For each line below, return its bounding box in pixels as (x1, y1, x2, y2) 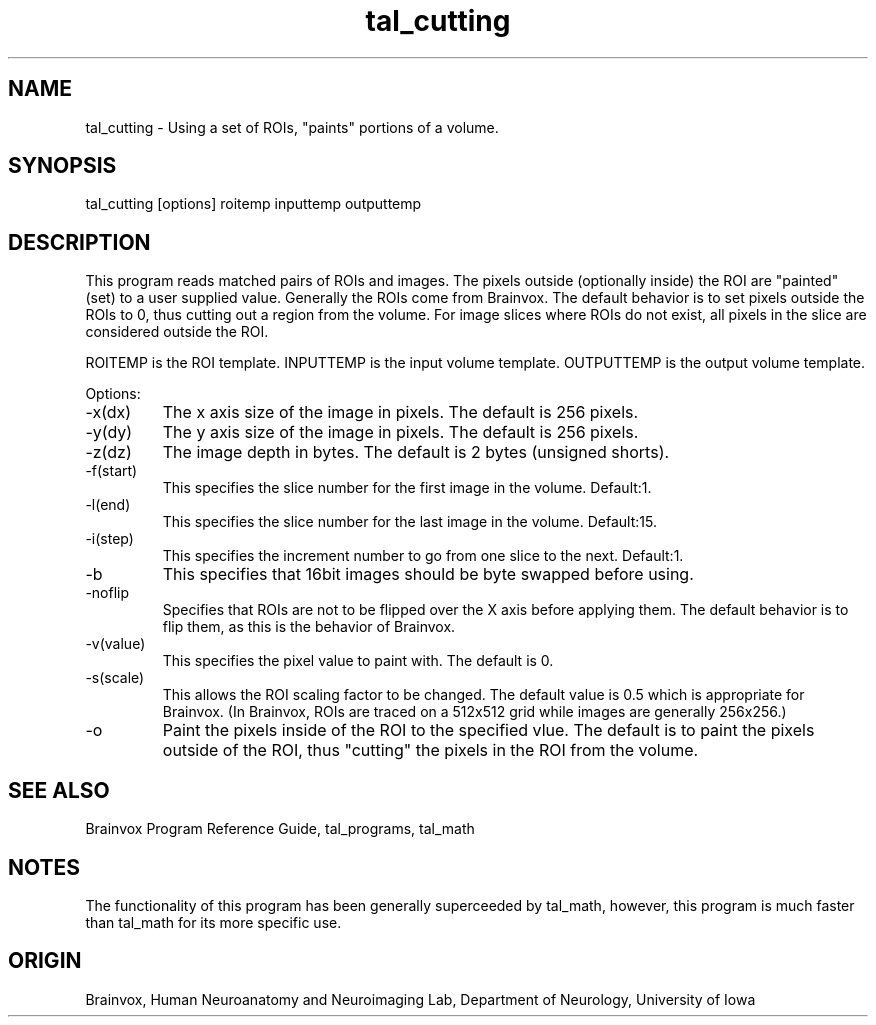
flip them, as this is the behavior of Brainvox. (162, 618, 456, 636)
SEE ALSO (8, 777, 110, 803)
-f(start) (85, 462, 138, 480)
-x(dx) (85, 402, 132, 423)
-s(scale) (85, 669, 145, 687)
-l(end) (85, 496, 131, 514)
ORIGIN (8, 948, 82, 974)
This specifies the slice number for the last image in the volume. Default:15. (162, 513, 657, 531)
